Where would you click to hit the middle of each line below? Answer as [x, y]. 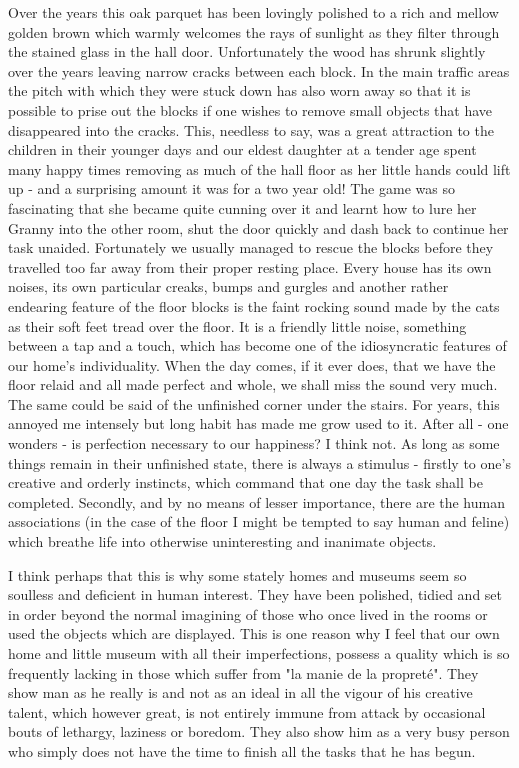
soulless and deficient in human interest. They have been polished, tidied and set [255, 594]
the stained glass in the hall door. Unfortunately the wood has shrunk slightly [247, 51]
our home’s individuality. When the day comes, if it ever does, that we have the [252, 364]
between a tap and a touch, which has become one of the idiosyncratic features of [257, 345]
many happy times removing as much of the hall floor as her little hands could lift [259, 168]
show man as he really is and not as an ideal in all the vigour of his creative [240, 692]
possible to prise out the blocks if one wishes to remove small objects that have [250, 109]
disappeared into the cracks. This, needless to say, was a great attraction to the [251, 129]
